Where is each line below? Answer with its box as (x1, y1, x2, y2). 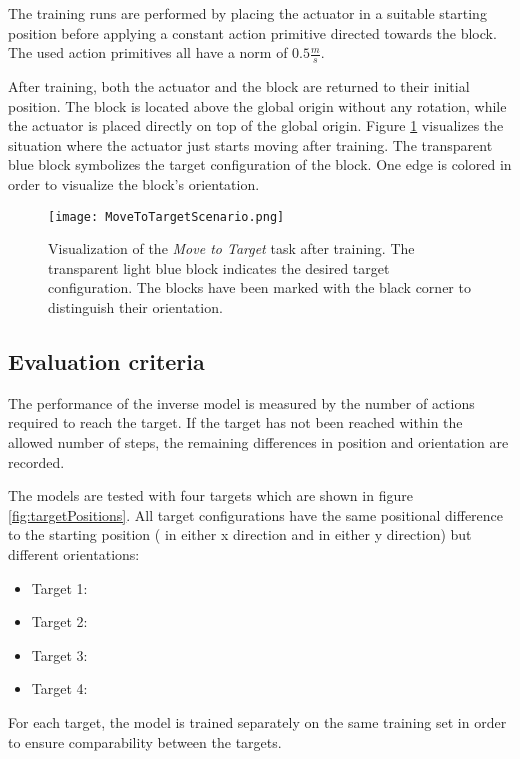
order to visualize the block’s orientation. (8, 173, 260, 194)
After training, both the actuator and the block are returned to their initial (8, 76, 470, 97)
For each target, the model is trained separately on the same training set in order (8, 711, 507, 732)
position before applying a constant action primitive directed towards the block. (8, 22, 497, 43)
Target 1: (31, 577, 88, 598)
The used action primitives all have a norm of (8, 42, 288, 63)
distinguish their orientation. (48, 297, 223, 318)
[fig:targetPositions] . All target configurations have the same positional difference (8, 504, 504, 525)
